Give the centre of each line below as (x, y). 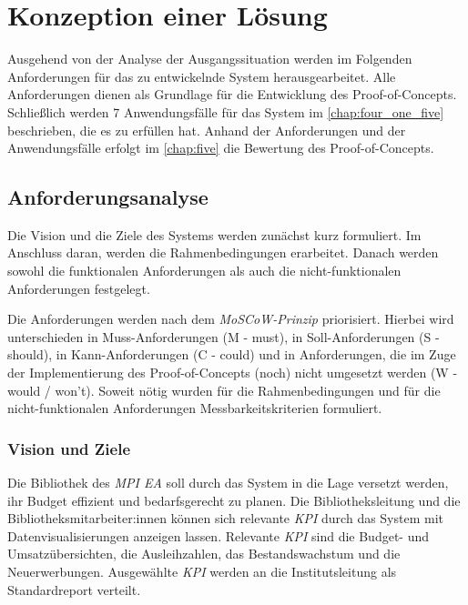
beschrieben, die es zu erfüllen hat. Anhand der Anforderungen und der (207, 130)
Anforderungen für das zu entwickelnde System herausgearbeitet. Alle (202, 76)
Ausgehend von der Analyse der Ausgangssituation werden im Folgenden (210, 59)
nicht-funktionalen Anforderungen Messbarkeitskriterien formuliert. (195, 408)
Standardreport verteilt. (74, 589)
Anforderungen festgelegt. (79, 288)
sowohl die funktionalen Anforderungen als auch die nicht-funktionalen (204, 271)
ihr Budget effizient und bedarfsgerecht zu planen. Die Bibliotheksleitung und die (234, 500)
